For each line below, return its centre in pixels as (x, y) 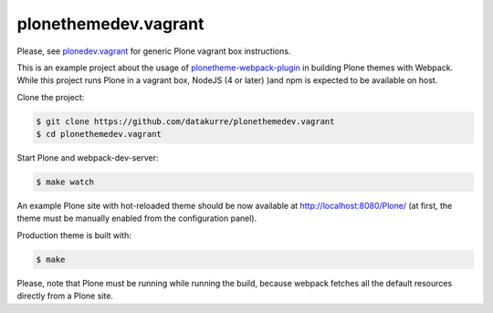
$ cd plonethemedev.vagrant (99, 134)
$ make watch (65, 182)
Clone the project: (51, 97)
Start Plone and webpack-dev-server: (88, 158)
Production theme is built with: (74, 235)
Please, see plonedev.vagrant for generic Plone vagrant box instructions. (154, 51)
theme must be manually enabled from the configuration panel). (137, 218)
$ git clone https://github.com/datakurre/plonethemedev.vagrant (185, 121)
